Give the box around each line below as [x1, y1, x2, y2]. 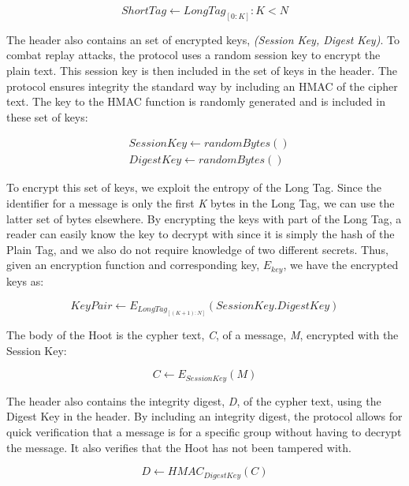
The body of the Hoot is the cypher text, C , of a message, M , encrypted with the [6, 327, 399, 343]
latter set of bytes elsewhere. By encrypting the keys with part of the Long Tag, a [6, 210, 402, 226]
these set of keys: [6, 108, 88, 125]
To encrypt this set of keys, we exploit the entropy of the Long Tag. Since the [6, 179, 382, 196]
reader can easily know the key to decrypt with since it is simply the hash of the [6, 226, 395, 242]
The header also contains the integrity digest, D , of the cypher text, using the [6, 392, 381, 409]
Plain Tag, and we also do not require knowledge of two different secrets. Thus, [6, 241, 389, 257]
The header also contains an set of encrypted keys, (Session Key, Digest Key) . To [6, 31, 400, 47]
